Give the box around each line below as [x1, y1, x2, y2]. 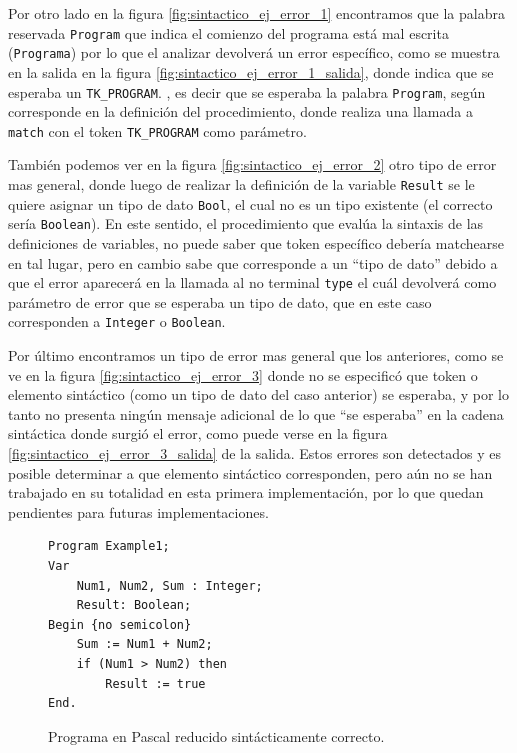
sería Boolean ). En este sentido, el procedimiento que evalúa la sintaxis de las [8, 213, 484, 234]
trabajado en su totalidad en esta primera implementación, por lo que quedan [8, 482, 484, 503]
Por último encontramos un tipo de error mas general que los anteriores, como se [8, 345, 504, 366]
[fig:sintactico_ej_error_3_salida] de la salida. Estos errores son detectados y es [8, 443, 502, 464]
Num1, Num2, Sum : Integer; [76, 578, 263, 593]
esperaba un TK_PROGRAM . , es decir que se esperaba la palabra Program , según [8, 81, 486, 102]
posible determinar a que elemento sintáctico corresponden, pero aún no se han [8, 462, 493, 483]
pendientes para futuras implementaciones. [8, 501, 269, 522]
